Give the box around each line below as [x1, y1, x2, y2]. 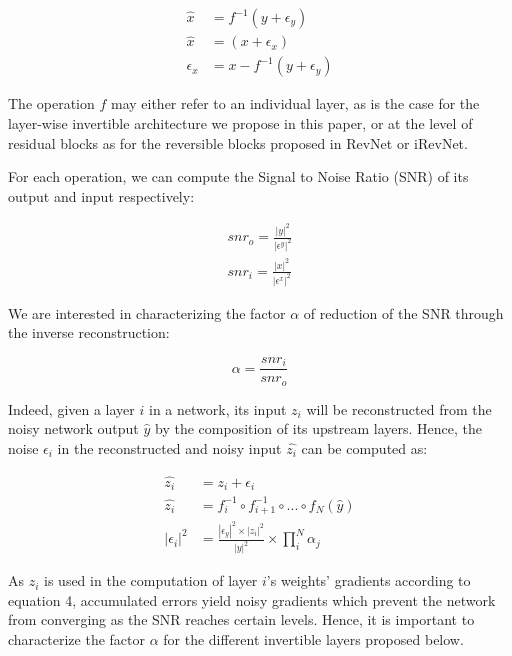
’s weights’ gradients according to [266, 570, 471, 591]
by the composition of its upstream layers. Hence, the [155, 418, 483, 439]
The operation [8, 93, 95, 114]
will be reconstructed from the [306, 398, 492, 419]
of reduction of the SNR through [303, 302, 504, 323]
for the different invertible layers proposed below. [163, 628, 464, 649]
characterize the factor [8, 628, 145, 649]
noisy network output [8, 418, 139, 439]
